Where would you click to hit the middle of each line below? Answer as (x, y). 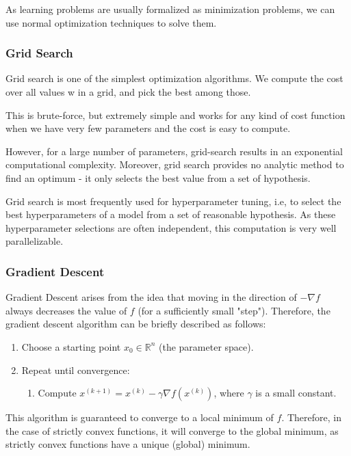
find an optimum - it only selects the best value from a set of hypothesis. (158, 177)
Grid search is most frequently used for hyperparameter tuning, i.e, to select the (173, 201)
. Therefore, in (311, 417)
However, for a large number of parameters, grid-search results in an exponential (174, 151)
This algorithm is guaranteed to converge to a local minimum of (140, 417)
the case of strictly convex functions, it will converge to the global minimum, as (172, 430)
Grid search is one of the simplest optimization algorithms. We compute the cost (174, 78)
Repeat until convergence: (76, 370)
